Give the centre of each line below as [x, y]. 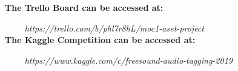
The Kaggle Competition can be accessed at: [100, 40]
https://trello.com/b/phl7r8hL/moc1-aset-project [114, 28]
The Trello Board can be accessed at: [84, 7]
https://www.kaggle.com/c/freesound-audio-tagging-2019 [128, 60]
